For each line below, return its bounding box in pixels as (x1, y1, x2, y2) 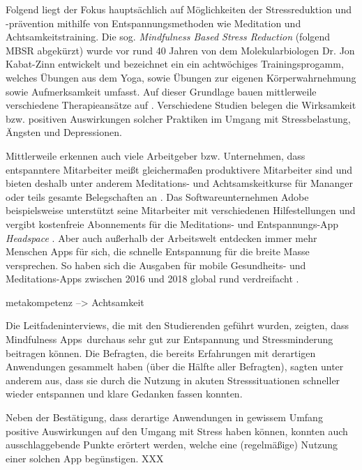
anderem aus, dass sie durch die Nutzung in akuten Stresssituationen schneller (6, 372, 340, 387)
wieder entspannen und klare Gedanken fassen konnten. (6, 386, 243, 401)
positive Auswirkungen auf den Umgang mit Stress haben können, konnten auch (6, 423, 348, 438)
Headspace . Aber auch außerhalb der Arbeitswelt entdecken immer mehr (6, 230, 317, 245)
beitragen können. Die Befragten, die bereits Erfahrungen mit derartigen (6, 345, 316, 360)
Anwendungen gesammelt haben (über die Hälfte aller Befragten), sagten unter (6, 359, 344, 374)
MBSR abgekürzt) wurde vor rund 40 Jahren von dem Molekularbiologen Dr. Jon (6, 43, 355, 57)
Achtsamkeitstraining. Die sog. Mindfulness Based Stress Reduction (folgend (6, 29, 331, 44)
